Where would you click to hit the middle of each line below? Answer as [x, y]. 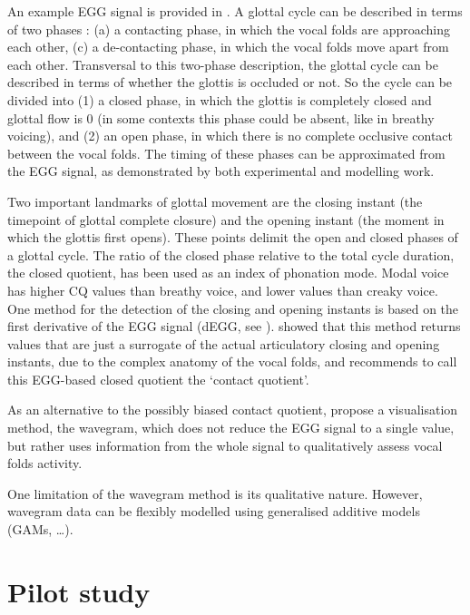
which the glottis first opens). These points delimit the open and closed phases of [233, 237]
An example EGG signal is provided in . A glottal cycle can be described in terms [235, 11]
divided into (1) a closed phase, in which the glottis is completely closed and [220, 99]
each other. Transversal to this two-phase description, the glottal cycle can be [223, 64]
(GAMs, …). [40, 529]
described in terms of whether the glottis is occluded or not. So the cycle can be [230, 82]
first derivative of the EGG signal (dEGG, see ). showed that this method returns [234, 326]
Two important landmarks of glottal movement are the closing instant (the [215, 201]
